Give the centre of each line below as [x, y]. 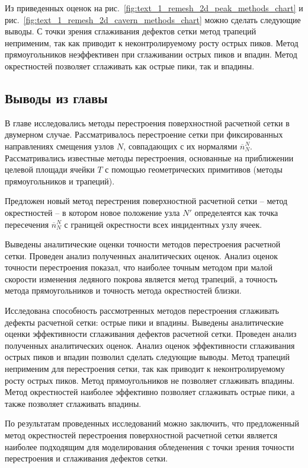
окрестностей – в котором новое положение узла [92, 212]
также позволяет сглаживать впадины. [73, 403]
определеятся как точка [236, 212]
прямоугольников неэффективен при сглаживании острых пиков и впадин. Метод [151, 54]
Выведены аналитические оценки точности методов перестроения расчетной [143, 244]
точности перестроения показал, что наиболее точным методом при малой [139, 267]
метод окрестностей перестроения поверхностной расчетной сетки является [141, 435]
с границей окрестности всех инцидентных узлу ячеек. [163, 224]
